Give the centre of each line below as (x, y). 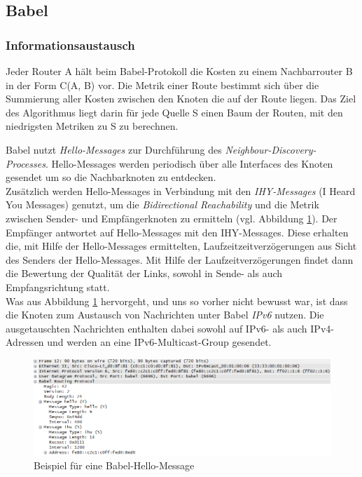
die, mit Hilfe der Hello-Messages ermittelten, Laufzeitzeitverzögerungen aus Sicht (181, 246)
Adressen (25, 342)
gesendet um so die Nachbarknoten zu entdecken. (111, 177)
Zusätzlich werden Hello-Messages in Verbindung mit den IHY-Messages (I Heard (181, 190)
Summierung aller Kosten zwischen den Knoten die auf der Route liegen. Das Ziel (181, 99)
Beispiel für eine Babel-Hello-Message (114, 465)
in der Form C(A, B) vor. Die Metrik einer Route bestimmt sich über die (162, 85)
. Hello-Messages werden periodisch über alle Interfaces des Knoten (189, 163)
